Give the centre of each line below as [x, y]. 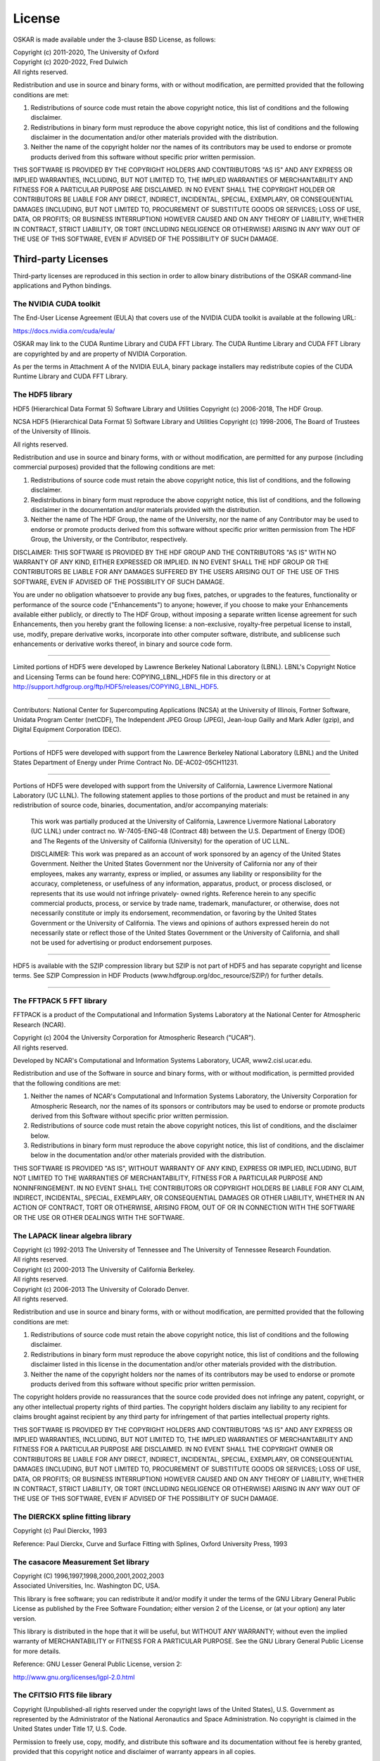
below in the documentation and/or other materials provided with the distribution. [148, 1155]
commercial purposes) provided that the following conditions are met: [114, 467]
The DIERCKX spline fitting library [72, 1517]
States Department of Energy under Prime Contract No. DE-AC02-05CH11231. [126, 763]
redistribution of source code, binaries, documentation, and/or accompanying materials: [141, 805]
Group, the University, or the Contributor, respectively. [109, 540]
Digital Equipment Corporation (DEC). [67, 730]
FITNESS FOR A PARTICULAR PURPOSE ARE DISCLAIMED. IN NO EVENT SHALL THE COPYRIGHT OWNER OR [173, 1449]
